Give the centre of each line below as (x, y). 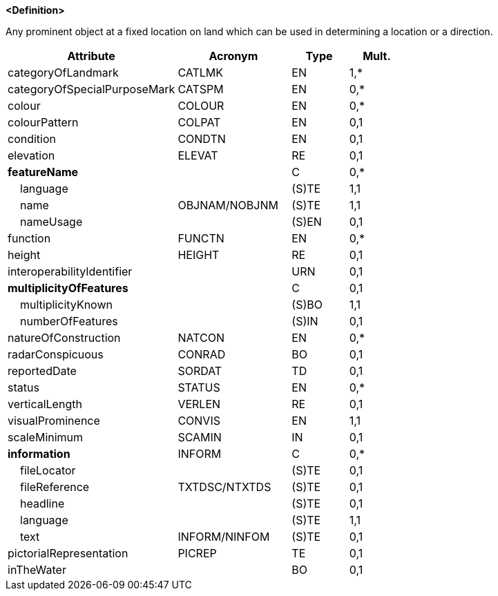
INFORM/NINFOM (224, 537)
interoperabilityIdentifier (70, 271)
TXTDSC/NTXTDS (224, 487)
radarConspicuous (56, 354)
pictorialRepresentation (68, 553)
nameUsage (51, 222)
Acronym (233, 56)
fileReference (55, 487)
